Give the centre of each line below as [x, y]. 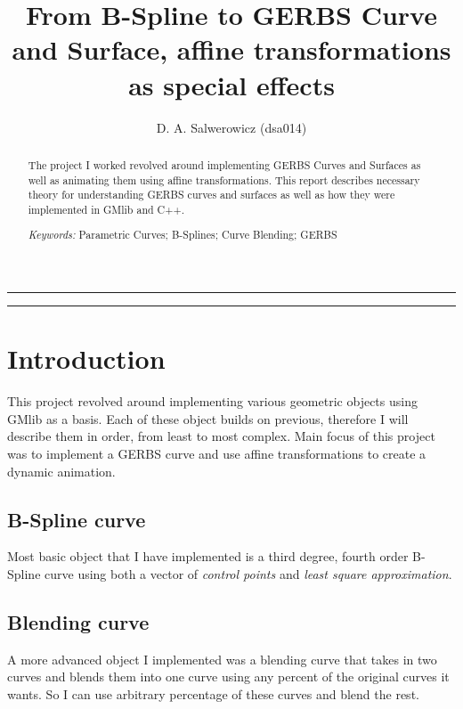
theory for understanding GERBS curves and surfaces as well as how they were [211, 195]
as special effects [231, 84]
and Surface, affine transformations [231, 49]
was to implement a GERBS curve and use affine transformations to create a [217, 453]
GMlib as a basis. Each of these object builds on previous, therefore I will [208, 418]
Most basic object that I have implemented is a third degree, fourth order [208, 556]
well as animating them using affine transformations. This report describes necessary [224, 179]
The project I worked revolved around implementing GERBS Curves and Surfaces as [224, 164]
